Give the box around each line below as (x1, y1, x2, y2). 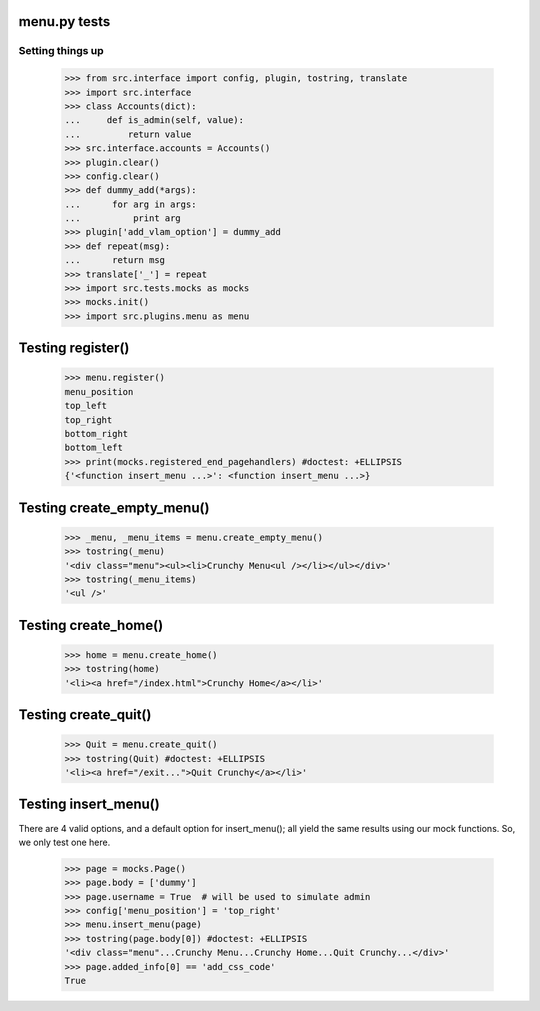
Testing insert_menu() (18, 796, 160, 813)
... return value (64, 128, 192, 140)
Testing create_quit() (18, 706, 152, 724)
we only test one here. (18, 836, 111, 848)
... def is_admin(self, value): (64, 115, 245, 126)
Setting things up (18, 44, 104, 58)
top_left (64, 400, 108, 412)
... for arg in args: (64, 198, 197, 210)
